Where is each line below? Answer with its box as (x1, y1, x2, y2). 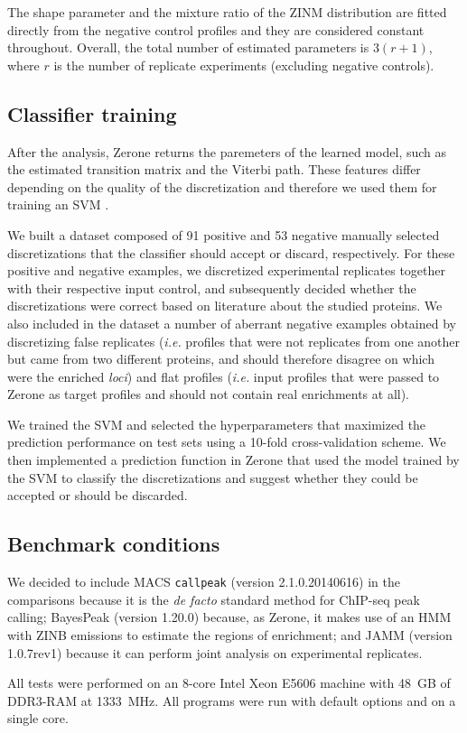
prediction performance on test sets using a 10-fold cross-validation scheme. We (7, 432, 446, 451)
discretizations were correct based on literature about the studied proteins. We (7, 296, 443, 315)
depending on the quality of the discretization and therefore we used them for (7, 177, 437, 196)
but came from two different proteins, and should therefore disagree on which (7, 349, 434, 368)
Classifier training (7, 99, 177, 127)
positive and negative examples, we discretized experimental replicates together (7, 261, 445, 280)
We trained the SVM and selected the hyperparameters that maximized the (7, 414, 426, 433)
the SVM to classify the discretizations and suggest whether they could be (7, 468, 418, 487)
